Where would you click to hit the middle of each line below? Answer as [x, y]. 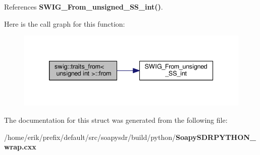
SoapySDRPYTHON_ [216, 137]
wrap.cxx [20, 147]
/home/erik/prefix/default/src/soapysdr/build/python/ [90, 137]
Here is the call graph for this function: [65, 23]
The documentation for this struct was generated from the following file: [116, 120]
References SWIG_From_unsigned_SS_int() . [84, 7]
